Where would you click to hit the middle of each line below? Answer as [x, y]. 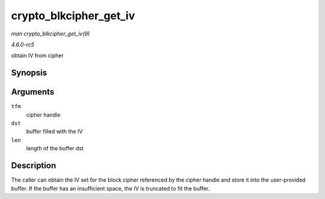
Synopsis [29, 73]
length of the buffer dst [55, 148]
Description [34, 166]
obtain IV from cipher [37, 56]
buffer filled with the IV [54, 132]
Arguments [33, 92]
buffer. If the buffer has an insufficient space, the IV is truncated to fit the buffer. [110, 188]
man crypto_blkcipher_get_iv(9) [51, 34]
